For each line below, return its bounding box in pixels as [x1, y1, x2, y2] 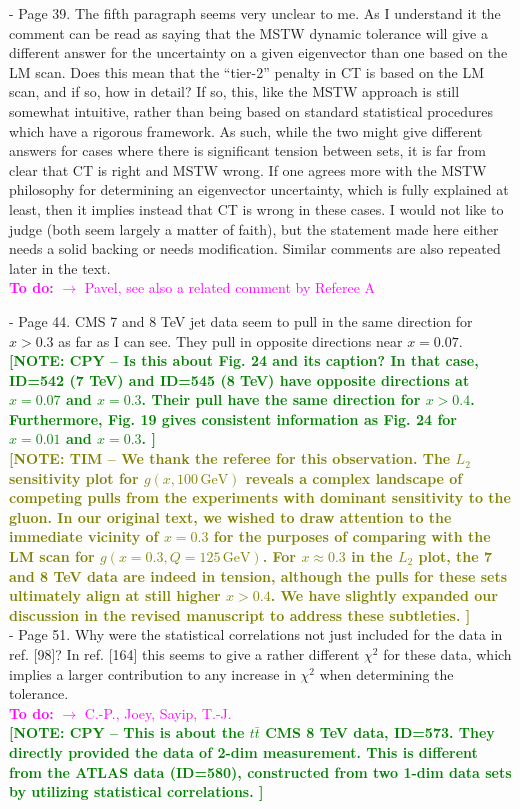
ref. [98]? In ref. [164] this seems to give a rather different [9, 644, 360, 664]
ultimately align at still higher [9, 585, 221, 606]
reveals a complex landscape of [245, 467, 463, 488]
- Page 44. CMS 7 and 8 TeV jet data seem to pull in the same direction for [9, 310, 473, 331]
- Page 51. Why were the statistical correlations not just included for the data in [9, 624, 503, 645]
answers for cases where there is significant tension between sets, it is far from [9, 140, 486, 161]
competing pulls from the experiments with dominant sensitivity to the [9, 487, 511, 508]
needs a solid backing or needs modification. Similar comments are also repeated [9, 238, 501, 259]
